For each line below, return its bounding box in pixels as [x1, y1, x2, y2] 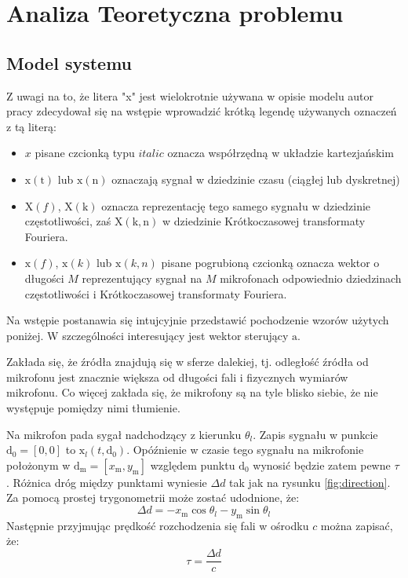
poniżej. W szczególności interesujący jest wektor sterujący [6, 327, 289, 343]
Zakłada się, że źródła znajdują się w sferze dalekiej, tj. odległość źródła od [6, 353, 369, 370]
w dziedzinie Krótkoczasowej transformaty [162, 213, 366, 229]
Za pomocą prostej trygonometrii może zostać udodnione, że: [6, 489, 300, 506]
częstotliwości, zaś [24, 213, 111, 229]
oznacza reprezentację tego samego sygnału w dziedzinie [101, 197, 371, 214]
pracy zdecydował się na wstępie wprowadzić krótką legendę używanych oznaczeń [6, 103, 397, 119]
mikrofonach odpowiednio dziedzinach [220, 269, 402, 286]
